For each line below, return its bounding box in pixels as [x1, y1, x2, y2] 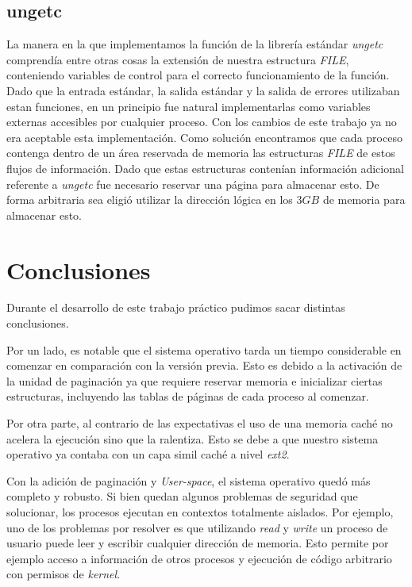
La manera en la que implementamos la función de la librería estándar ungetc [6, 36, 383, 52]
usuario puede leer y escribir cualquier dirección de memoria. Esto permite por [6, 535, 389, 551]
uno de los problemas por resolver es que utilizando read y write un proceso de [6, 519, 388, 535]
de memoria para [322, 191, 406, 208]
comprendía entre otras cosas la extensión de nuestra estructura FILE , [6, 51, 349, 67]
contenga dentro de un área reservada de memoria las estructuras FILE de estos [6, 144, 395, 161]
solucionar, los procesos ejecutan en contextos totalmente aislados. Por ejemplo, [6, 503, 394, 520]
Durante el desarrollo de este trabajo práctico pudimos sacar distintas [6, 299, 345, 316]
